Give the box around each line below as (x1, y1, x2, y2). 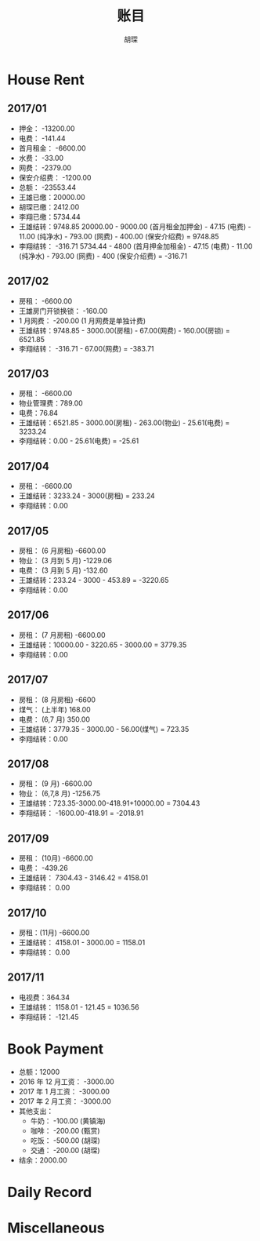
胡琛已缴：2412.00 (18, 202, 80, 212)
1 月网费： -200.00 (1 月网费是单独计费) (18, 315, 146, 326)
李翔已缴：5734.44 (18, 212, 81, 221)
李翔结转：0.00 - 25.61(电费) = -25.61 (18, 436, 139, 446)
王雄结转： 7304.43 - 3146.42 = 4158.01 (18, 873, 149, 883)
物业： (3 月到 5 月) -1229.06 (18, 556, 113, 565)
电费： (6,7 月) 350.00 (18, 715, 91, 724)
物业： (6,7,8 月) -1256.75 (18, 789, 101, 799)
